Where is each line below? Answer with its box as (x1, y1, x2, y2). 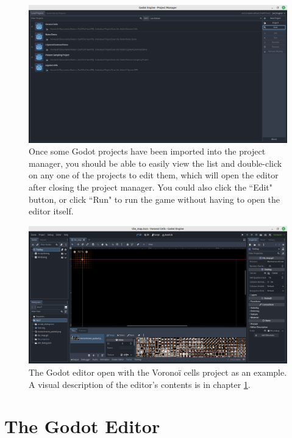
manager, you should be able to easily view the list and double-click (29, 156, 282, 169)
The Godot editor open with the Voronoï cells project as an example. (29, 366, 287, 379)
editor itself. (29, 205, 74, 217)
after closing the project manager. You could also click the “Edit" (29, 181, 273, 194)
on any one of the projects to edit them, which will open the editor (29, 169, 279, 181)
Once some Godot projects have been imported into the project (29, 145, 266, 158)
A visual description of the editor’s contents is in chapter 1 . (29, 378, 251, 390)
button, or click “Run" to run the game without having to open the (29, 192, 280, 205)
